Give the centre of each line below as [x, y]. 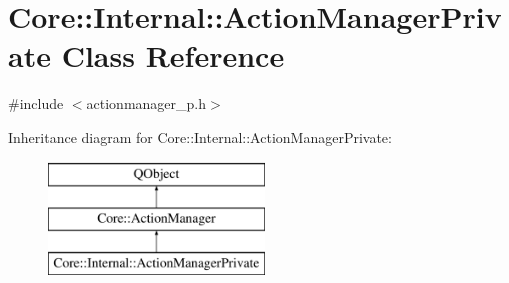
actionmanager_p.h [146, 103]
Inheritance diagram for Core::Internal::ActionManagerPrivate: [200, 136]
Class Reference [173, 55]
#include [36, 103]
